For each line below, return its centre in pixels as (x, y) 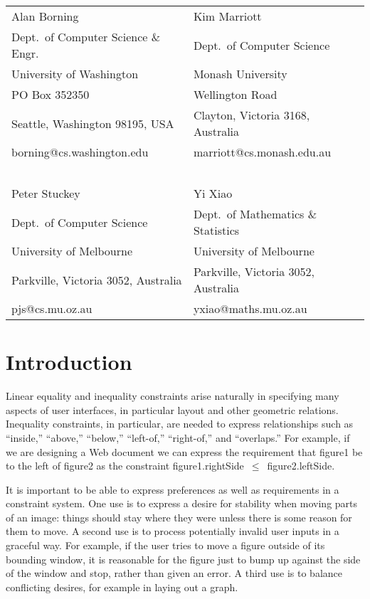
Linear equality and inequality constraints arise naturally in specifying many (173, 396)
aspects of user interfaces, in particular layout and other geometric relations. (172, 409)
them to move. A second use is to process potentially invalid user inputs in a (173, 531)
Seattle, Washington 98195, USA (93, 123)
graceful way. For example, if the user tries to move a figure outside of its (165, 545)
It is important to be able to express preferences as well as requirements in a (173, 489)
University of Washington (75, 74)
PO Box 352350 (51, 94)
